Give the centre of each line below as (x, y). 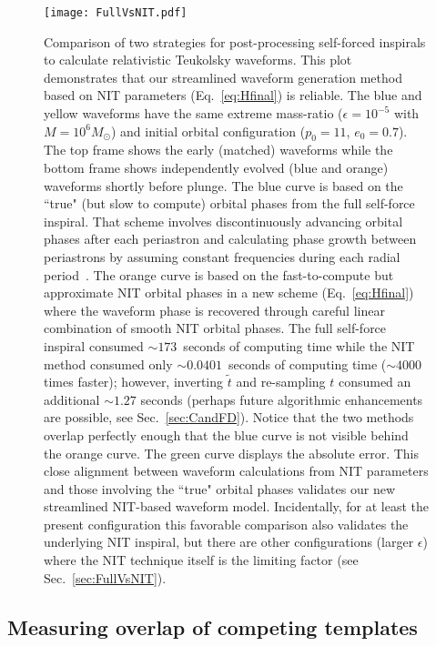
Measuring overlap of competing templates (213, 626)
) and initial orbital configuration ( (208, 131)
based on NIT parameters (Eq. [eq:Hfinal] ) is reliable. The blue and (233, 95)
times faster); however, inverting (134, 382)
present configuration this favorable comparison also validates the (226, 524)
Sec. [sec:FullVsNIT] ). (105, 577)
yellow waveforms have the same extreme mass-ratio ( (193, 113)
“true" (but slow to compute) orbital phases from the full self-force (229, 203)
